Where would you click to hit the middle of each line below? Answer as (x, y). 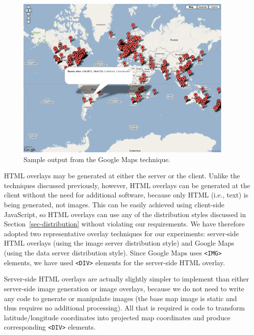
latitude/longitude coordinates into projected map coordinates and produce (117, 317)
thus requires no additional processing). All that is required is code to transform (125, 308)
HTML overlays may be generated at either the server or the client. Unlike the (122, 176)
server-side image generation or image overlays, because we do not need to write (124, 288)
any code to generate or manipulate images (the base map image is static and (121, 298)
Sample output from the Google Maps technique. (97, 159)
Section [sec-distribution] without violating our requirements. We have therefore (124, 224)
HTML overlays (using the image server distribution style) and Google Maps (119, 243)
